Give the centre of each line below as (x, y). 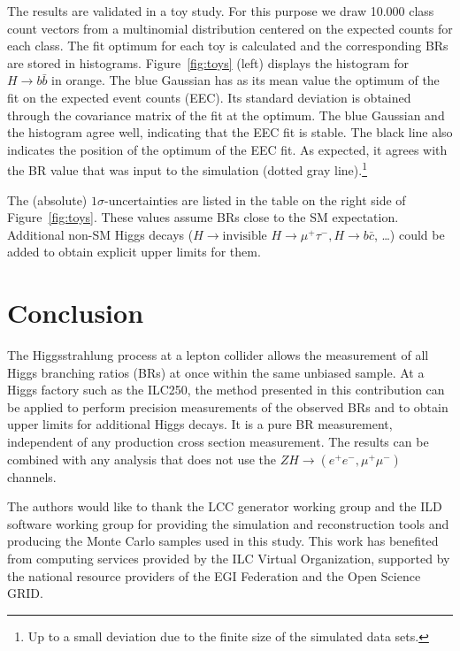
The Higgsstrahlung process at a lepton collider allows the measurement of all (218, 355)
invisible (245, 236)
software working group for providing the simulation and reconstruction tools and (228, 523)
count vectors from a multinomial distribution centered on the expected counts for (230, 28)
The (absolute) (47, 199)
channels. (32, 476)
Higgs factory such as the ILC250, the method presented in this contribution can (226, 390)
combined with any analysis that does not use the (142, 459)
